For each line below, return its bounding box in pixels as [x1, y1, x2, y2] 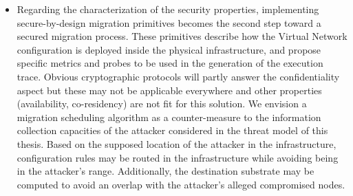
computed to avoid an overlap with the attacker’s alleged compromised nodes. [17, 177, 345, 191]
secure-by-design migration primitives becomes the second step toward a [17, 15, 321, 30]
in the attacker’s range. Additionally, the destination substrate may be [17, 164, 314, 178]
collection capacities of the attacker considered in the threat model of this [17, 123, 328, 138]
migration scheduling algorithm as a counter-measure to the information [17, 109, 321, 124]
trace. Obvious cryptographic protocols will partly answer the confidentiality [17, 69, 340, 83]
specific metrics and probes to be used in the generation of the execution [17, 56, 323, 70]
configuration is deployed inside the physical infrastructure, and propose [17, 42, 321, 56]
